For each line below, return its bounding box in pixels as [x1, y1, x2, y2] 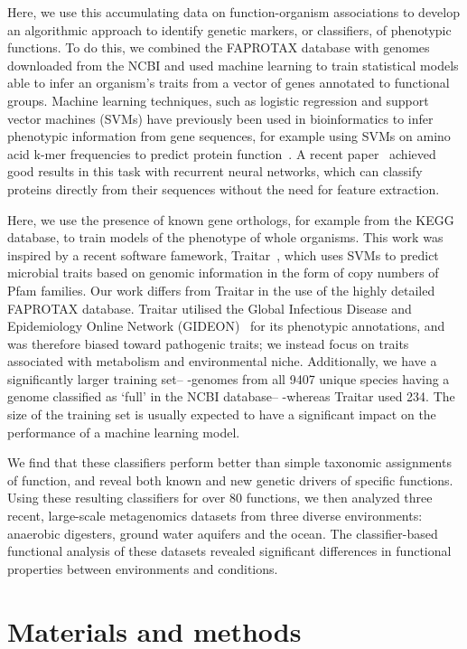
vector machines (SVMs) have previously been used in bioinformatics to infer [7, 108, 434, 127]
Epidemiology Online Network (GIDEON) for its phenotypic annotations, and [7, 316, 445, 335]
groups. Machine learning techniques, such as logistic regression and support [7, 90, 429, 109]
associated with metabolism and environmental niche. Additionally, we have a [7, 352, 437, 371]
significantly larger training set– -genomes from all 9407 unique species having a [7, 369, 450, 388]
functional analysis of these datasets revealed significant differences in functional [7, 541, 452, 560]
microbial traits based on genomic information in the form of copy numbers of [7, 263, 439, 282]
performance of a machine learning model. [7, 422, 240, 441]
